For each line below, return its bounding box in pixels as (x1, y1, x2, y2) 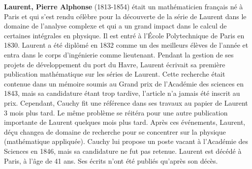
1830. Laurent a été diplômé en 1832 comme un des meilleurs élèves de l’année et (4, 40, 249, 50)
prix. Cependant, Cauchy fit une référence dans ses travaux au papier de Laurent (4, 97, 248, 108)
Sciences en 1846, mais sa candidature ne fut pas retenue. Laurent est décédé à (4, 145, 242, 156)
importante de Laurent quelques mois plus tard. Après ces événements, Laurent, (4, 117, 246, 127)
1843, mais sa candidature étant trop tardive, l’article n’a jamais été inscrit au (4, 88, 240, 98)
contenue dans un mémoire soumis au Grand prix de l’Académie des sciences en (4, 78, 244, 88)
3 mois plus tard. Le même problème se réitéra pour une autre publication (4, 107, 228, 117)
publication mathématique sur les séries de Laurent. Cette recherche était (4, 69, 225, 79)
